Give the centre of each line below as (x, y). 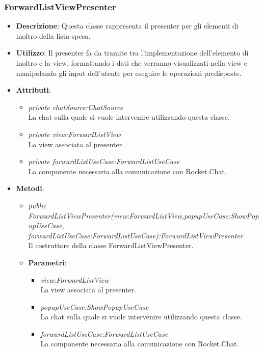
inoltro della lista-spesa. (53, 35)
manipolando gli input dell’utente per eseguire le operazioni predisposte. (129, 73)
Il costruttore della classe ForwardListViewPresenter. (111, 245)
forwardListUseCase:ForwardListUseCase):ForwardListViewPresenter (136, 235)
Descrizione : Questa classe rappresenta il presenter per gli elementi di (127, 26)
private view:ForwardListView (74, 134)
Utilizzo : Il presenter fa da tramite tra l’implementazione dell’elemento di (132, 53)
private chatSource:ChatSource (76, 107)
